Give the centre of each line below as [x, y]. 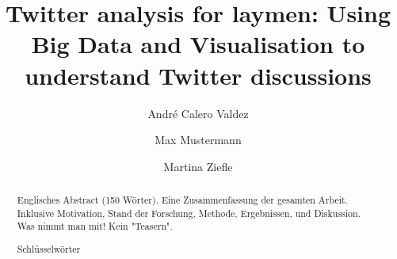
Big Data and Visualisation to [198, 44]
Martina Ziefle [198, 166]
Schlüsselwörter [49, 248]
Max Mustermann [198, 140]
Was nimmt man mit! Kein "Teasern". [95, 226]
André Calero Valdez [198, 113]
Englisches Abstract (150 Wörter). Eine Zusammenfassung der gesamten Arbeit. [182, 200]
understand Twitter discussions [198, 75]
